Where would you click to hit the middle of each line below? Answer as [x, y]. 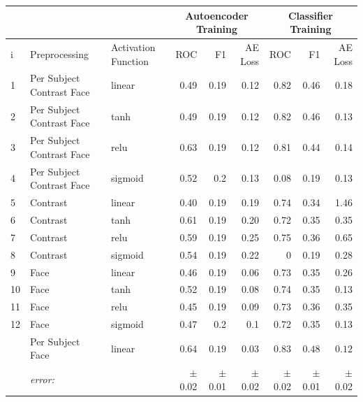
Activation [133, 46]
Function [130, 60]
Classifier [310, 15]
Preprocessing [60, 53]
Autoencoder [217, 15]
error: [42, 379]
